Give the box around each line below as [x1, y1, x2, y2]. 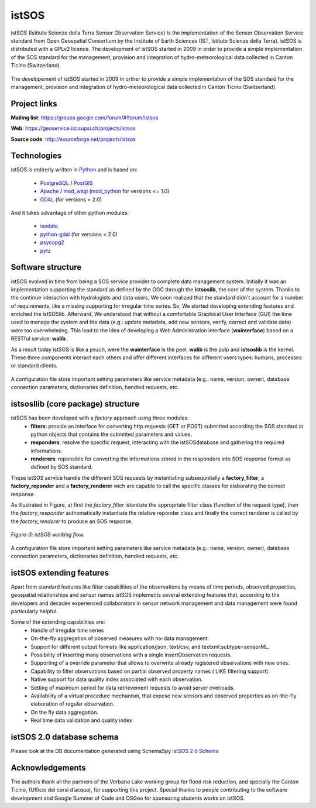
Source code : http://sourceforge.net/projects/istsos [11, 135, 136, 143]
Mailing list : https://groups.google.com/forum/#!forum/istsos [11, 114, 159, 121]
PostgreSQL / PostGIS [40, 179, 93, 187]
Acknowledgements [11, 762, 86, 772]
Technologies [11, 151, 62, 161]
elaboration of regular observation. [30, 700, 115, 707]
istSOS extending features [11, 568, 109, 577]
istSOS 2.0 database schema [11, 732, 119, 742]
